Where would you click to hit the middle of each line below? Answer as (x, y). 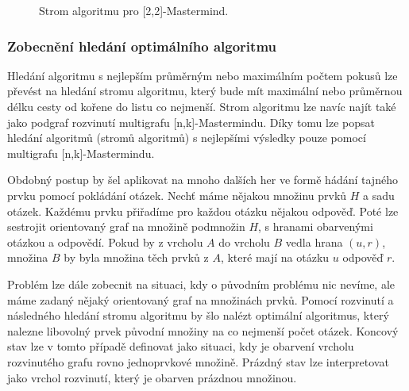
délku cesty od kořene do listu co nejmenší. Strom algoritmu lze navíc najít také (202, 106)
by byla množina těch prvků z (136, 257)
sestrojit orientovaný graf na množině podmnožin (126, 226)
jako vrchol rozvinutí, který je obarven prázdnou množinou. (152, 377)
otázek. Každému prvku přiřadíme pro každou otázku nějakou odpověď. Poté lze (203, 211)
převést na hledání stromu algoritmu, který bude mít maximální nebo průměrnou (205, 91)
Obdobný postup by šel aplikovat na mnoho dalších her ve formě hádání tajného (203, 180)
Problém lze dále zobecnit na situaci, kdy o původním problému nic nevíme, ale (201, 284)
